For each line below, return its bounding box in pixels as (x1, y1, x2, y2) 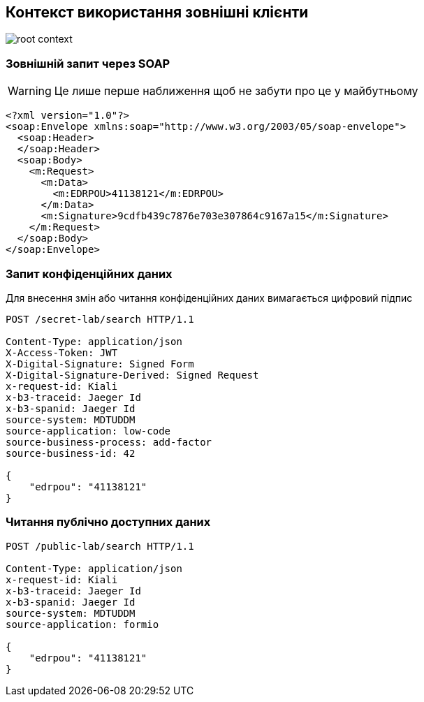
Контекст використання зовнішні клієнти (6, 3, 309, 21)
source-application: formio (6, 618, 159, 630)
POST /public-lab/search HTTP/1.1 (6, 540, 194, 552)
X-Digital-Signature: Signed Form (6, 358, 194, 370)
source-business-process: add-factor (6, 436, 212, 448)
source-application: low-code (6, 425, 171, 437)
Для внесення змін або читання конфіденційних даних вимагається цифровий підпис (6, 291, 413, 304)
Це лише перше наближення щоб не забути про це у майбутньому (54, 84, 418, 98)
